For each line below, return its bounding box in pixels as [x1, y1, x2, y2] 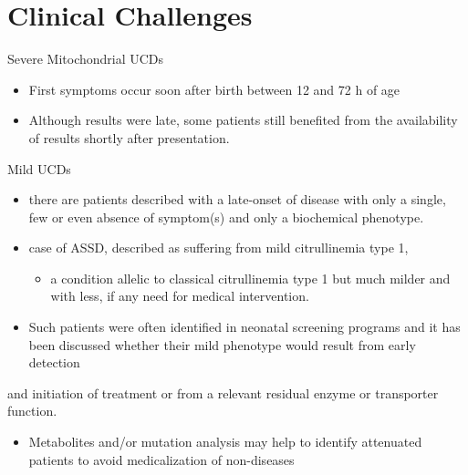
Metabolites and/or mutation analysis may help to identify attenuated [28, 432, 422, 451]
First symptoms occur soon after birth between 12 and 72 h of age [28, 79, 400, 98]
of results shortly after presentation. [28, 128, 230, 147]
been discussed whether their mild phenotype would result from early [28, 335, 416, 354]
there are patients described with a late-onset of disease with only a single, [28, 190, 446, 209]
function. [7, 401, 57, 420]
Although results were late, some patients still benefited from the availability [28, 110, 458, 129]
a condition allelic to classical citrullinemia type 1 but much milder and [50, 268, 451, 287]
